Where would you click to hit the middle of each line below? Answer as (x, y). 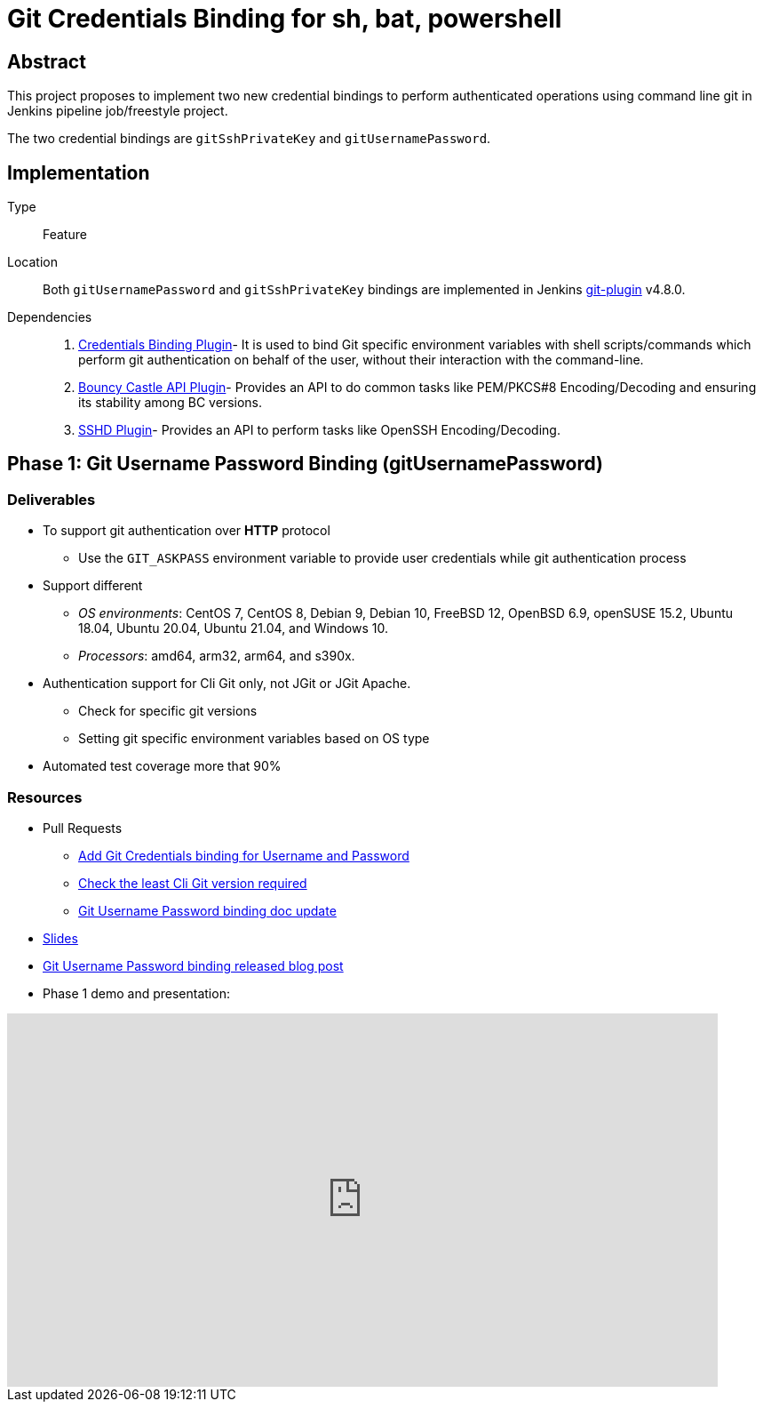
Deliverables (52, 499)
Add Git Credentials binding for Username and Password (244, 855)
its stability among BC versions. (170, 403)
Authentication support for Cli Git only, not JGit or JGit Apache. (227, 684)
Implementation (79, 172)
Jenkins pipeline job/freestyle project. (118, 111)
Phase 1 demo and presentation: (136, 993)
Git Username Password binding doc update (207, 910)
